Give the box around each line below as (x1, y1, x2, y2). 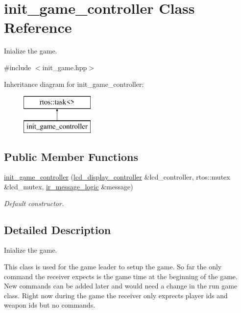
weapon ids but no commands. (4, 300, 96, 310)
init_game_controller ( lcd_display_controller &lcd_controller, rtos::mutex (4, 172, 230, 182)
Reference (4, 17, 72, 37)
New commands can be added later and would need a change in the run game (4, 281, 238, 291)
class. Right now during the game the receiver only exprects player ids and (4, 290, 228, 300)
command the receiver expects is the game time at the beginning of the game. (4, 271, 238, 281)
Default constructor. (4, 198, 64, 208)
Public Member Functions (4, 149, 138, 164)
